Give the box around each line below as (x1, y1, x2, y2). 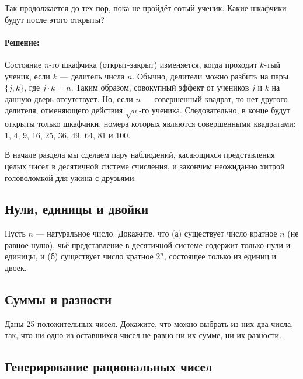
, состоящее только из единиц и (163, 250, 277, 262)
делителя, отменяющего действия (5, 104, 123, 116)
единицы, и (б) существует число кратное (5, 250, 154, 262)
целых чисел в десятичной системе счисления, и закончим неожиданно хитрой (5, 159, 285, 172)
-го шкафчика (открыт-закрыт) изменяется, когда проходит (49, 58, 257, 70)
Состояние (5, 58, 42, 70)
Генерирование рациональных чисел (5, 357, 213, 375)
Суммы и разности (5, 290, 112, 308)
